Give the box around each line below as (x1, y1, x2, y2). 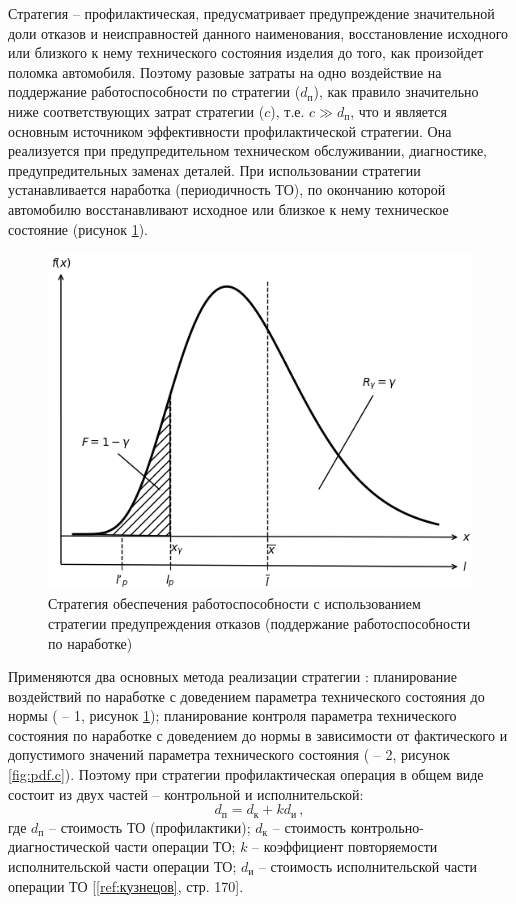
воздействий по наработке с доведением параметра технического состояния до (8, 685, 485, 706)
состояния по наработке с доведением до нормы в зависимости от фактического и (8, 724, 508, 745)
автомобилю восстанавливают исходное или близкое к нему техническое (8, 198, 449, 219)
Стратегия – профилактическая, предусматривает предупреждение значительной (8, 3, 495, 23)
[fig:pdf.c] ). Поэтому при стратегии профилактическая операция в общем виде (8, 764, 484, 785)
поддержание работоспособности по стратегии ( (8, 81, 301, 102)
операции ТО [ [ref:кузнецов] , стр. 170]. (8, 875, 244, 896)
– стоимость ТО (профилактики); (49, 816, 251, 837)
